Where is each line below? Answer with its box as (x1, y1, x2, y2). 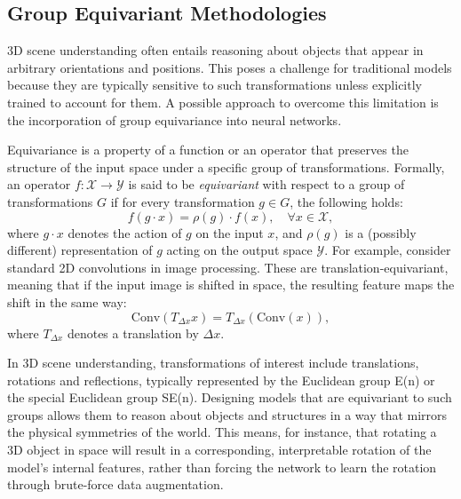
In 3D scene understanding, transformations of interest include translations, (7, 353, 419, 372)
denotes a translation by (67, 323, 199, 342)
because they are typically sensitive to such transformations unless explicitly (7, 75, 422, 94)
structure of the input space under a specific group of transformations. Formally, (7, 157, 445, 176)
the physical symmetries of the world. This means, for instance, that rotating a (7, 423, 437, 441)
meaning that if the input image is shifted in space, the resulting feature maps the (7, 275, 455, 294)
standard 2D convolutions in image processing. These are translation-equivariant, (7, 257, 449, 276)
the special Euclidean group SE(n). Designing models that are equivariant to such (7, 388, 452, 407)
